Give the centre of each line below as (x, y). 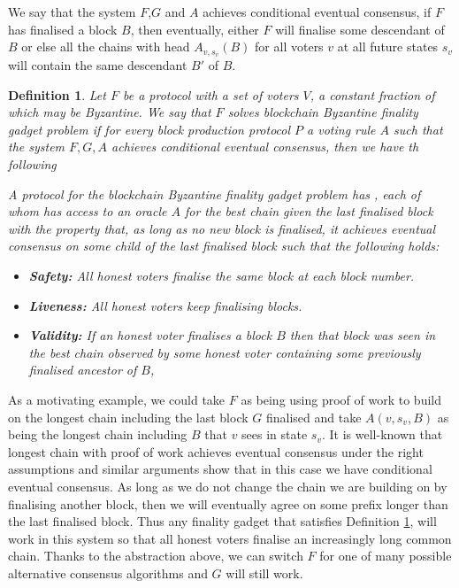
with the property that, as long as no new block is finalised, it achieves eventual (222, 228)
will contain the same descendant (98, 65)
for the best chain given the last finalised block (309, 211)
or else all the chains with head (106, 46)
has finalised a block (63, 29)
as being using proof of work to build (341, 399)
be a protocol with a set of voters (210, 94)
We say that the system (72, 12)
